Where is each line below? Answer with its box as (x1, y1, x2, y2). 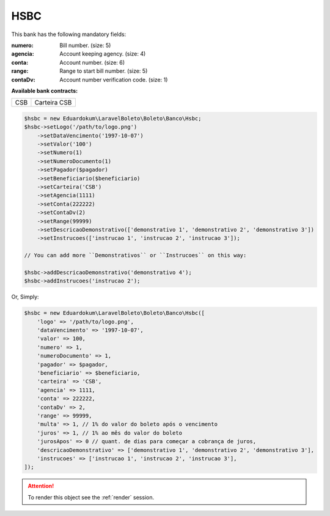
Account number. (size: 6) (59, 59, 125, 66)
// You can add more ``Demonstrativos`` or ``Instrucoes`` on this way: (24, 252, 247, 259)
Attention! (28, 482, 54, 490)
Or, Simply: (11, 293, 39, 301)
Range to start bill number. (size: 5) (59, 67, 148, 75)
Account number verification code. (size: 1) (59, 76, 168, 83)
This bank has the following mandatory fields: (11, 31, 127, 38)
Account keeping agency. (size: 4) (59, 50, 146, 57)
